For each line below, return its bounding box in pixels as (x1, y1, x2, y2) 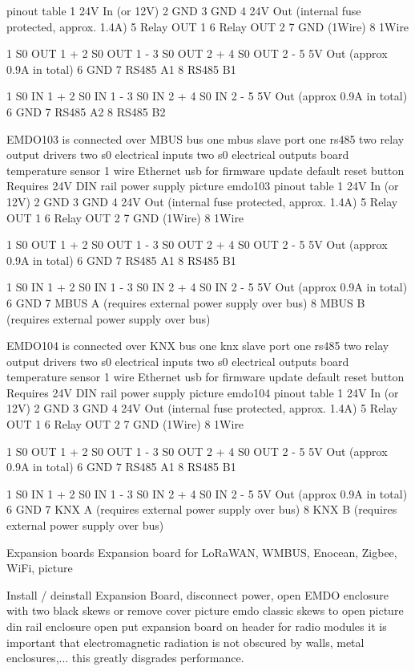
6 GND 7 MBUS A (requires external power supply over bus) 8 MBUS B (6, 294, 365, 311)
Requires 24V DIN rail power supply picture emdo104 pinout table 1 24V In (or (6, 384, 399, 401)
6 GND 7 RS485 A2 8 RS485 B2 (6, 103, 166, 120)
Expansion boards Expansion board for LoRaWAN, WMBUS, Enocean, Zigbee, (6, 543, 397, 560)
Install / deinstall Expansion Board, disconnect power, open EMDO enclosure (6, 586, 389, 603)
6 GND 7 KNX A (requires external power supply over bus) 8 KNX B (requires (6, 501, 397, 518)
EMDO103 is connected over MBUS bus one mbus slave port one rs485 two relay (6, 130, 405, 147)
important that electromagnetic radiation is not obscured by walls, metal (6, 633, 365, 650)
